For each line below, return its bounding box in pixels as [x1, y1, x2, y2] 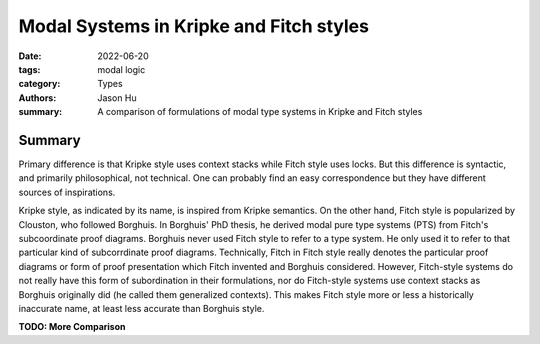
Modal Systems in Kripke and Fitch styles [18, 15, 370, 37]
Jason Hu [97, 91, 137, 104]
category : [18, 78, 61, 90]
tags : [18, 63, 41, 75]
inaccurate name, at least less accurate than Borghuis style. [18, 302, 265, 314]
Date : [18, 50, 42, 62]
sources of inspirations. [18, 186, 116, 198]
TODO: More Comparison [18, 321, 126, 333]
